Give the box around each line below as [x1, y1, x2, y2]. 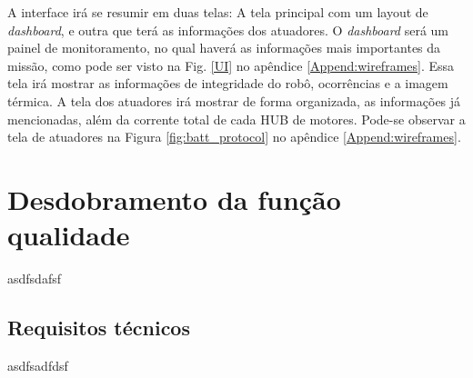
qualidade [7, 216, 130, 254]
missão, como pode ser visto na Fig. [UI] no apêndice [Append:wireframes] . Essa [7, 55, 455, 75]
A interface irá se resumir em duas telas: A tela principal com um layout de [7, 3, 428, 21]
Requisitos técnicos [7, 313, 190, 342]
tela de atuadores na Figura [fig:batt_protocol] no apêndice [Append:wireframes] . [7, 127, 461, 146]
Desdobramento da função [7, 180, 341, 217]
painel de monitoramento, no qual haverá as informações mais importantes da [7, 38, 441, 57]
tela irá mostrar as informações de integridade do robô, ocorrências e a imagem [7, 74, 448, 93]
